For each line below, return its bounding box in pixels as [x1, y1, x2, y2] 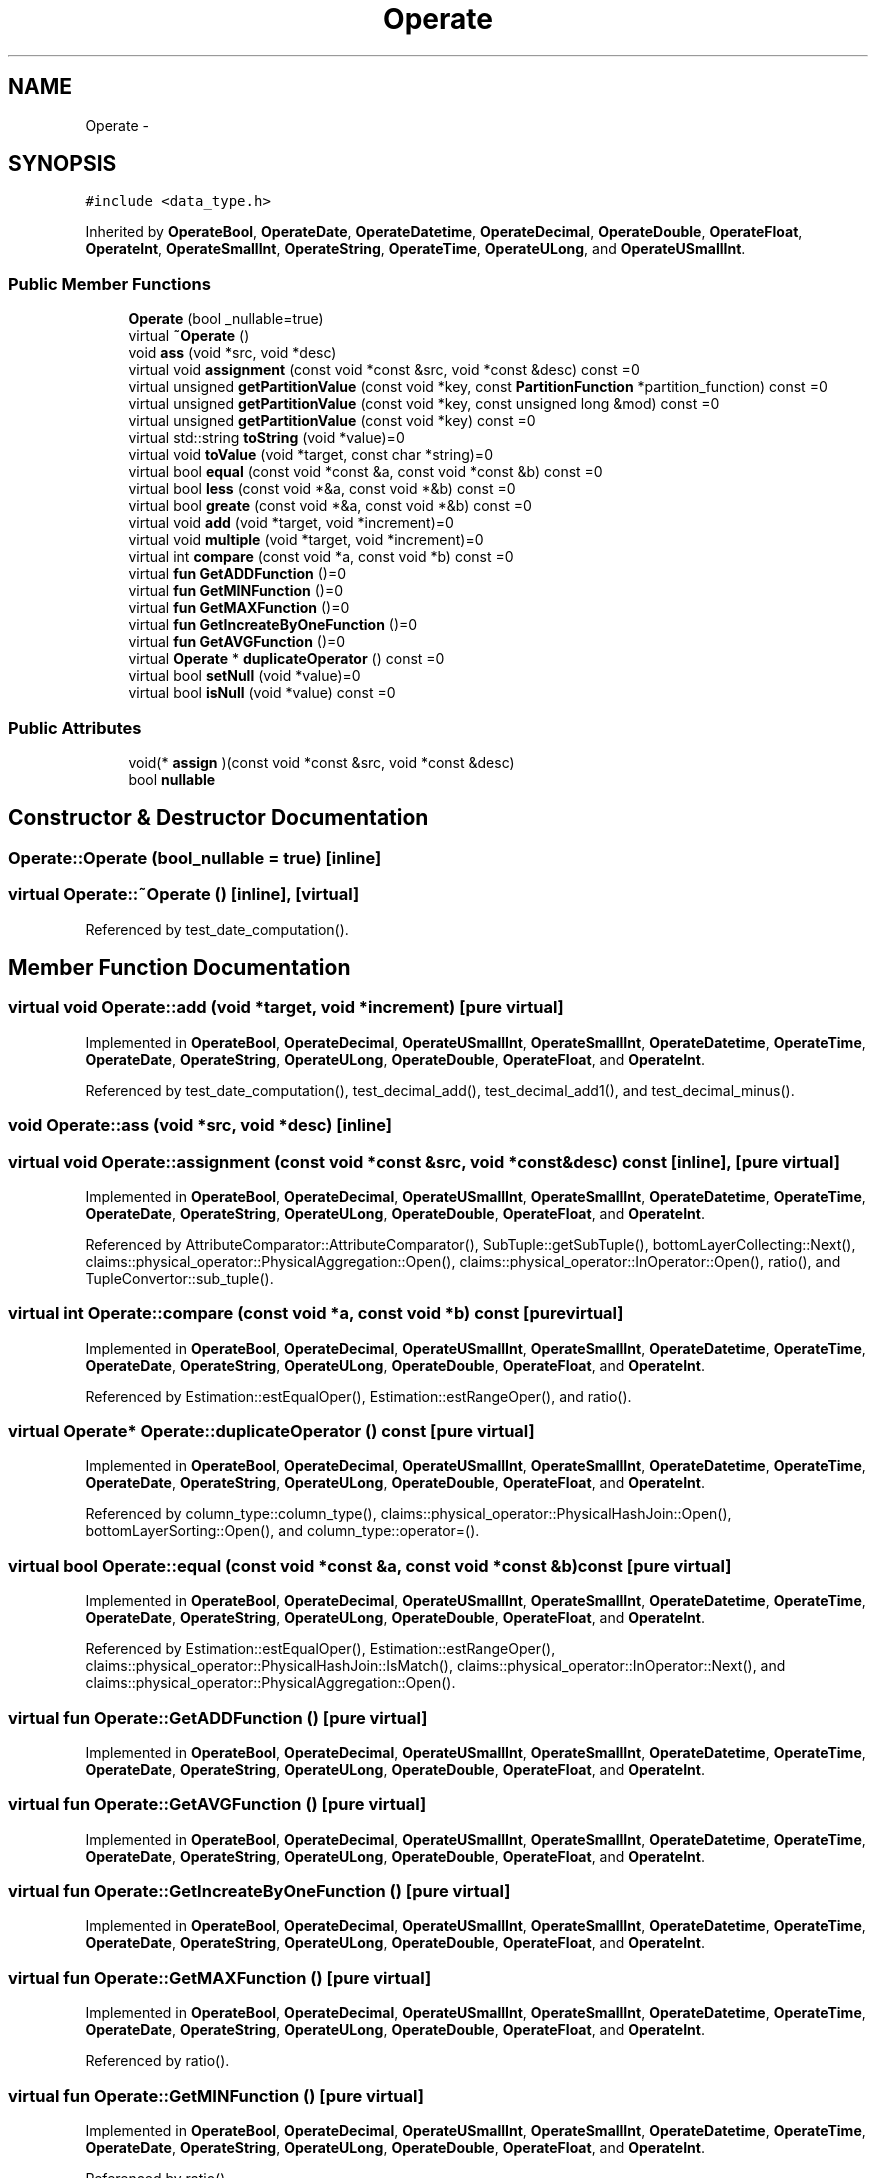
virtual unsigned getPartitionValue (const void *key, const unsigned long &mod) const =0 [128, 395, 720, 413]
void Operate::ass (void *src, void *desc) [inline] [8, 1115, 392, 1136]
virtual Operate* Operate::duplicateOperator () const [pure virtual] [8, 1421, 535, 1441]
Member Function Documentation [8, 954, 351, 980]
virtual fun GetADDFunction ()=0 [128, 565, 347, 583]
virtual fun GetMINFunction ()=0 [128, 582, 344, 600]
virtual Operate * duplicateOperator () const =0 [128, 650, 445, 668]
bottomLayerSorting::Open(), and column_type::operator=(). [85, 1522, 480, 1540]
